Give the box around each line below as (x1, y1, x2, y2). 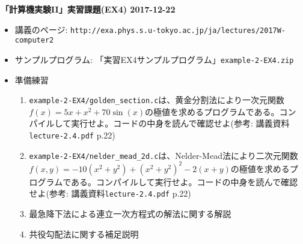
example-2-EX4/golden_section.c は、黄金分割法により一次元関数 (29, 94, 285, 106)
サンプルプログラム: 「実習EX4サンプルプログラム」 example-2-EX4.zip (14, 53, 294, 65)
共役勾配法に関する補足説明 (29, 227, 139, 240)
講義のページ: (14, 23, 68, 35)
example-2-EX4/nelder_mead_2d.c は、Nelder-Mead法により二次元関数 (29, 149, 298, 161)
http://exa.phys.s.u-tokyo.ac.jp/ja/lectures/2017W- (70, 26, 286, 35)
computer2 (14, 36, 54, 45)
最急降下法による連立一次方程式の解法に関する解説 (29, 207, 231, 220)
